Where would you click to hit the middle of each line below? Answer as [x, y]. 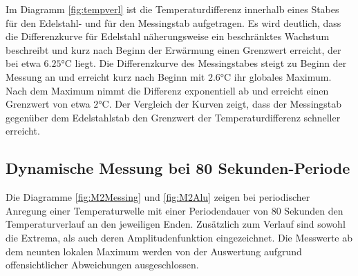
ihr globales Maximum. [283, 76]
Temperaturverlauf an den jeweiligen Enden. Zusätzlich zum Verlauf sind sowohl [176, 224]
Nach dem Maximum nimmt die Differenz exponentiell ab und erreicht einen [167, 90]
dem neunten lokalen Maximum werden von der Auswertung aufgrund [154, 251]
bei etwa [23, 63]
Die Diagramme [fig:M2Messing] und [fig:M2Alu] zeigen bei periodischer [158, 197]
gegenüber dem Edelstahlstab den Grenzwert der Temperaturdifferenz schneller [173, 117]
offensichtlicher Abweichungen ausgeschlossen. [102, 265]
